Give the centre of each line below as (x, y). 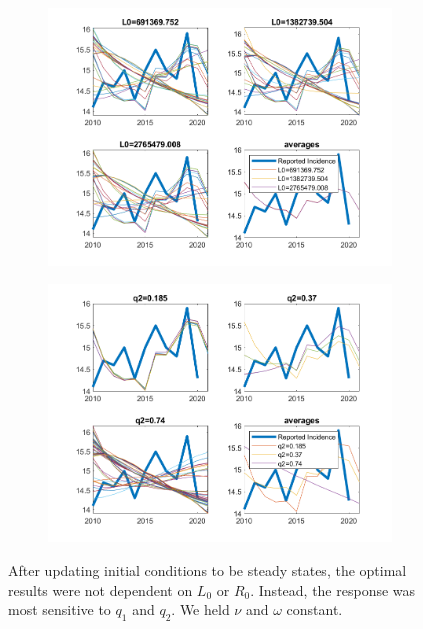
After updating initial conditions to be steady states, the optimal (207, 569)
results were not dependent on (100, 589)
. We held (200, 609)
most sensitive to (59, 609)
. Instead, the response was (333, 589)
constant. (314, 609)
